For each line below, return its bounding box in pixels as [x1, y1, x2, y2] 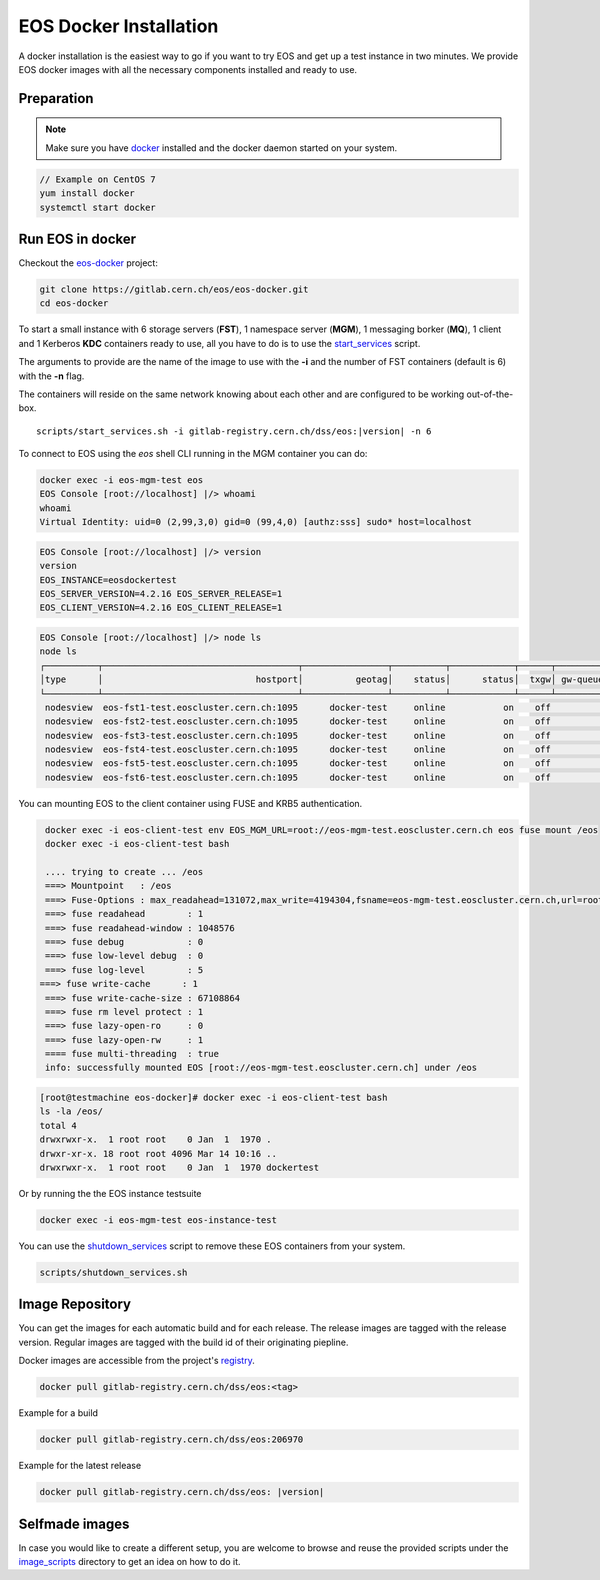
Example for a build [18, 1407, 99, 1419]
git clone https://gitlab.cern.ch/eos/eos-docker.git [39, 283, 309, 295]
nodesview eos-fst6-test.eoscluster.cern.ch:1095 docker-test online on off [45, 771, 552, 783]
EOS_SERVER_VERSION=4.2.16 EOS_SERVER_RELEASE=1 [39, 588, 283, 599]
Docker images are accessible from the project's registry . [18, 1355, 255, 1367]
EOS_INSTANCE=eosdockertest [39, 574, 177, 585]
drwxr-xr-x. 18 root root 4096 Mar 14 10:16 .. [39, 1148, 277, 1159]
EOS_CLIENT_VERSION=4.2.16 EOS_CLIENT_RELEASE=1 [39, 602, 283, 614]
